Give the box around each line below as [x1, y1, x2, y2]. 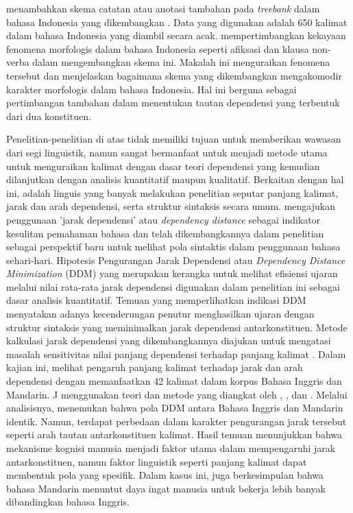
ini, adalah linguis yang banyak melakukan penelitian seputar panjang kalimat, [6, 185, 339, 200]
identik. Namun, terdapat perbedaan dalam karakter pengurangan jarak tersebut [6, 414, 347, 428]
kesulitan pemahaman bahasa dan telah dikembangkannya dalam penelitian [6, 226, 324, 240]
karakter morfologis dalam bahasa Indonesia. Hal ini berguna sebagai [6, 82, 297, 96]
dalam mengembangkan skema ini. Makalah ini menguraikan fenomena [32, 55, 330, 69]
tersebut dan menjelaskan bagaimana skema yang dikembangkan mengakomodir [6, 68, 342, 82]
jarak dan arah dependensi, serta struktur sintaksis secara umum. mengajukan [6, 199, 335, 213]
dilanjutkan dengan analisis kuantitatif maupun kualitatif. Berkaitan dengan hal [6, 172, 344, 187]
